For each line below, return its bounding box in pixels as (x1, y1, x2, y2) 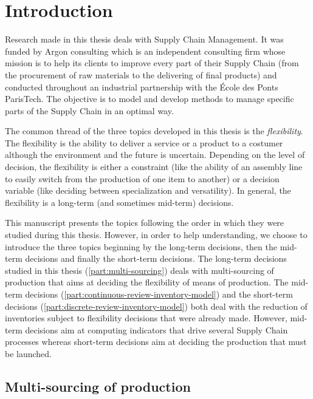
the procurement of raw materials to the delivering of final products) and (5, 68, 277, 81)
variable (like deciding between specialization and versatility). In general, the (5, 184, 291, 197)
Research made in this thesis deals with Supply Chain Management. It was (5, 33, 284, 46)
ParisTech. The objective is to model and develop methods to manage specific (5, 92, 294, 105)
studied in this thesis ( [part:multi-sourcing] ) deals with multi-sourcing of (5, 264, 274, 276)
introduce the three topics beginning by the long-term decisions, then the (5, 240, 277, 253)
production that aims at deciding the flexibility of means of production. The (5, 276, 289, 288)
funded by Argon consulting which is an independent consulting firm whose (5, 44, 286, 57)
